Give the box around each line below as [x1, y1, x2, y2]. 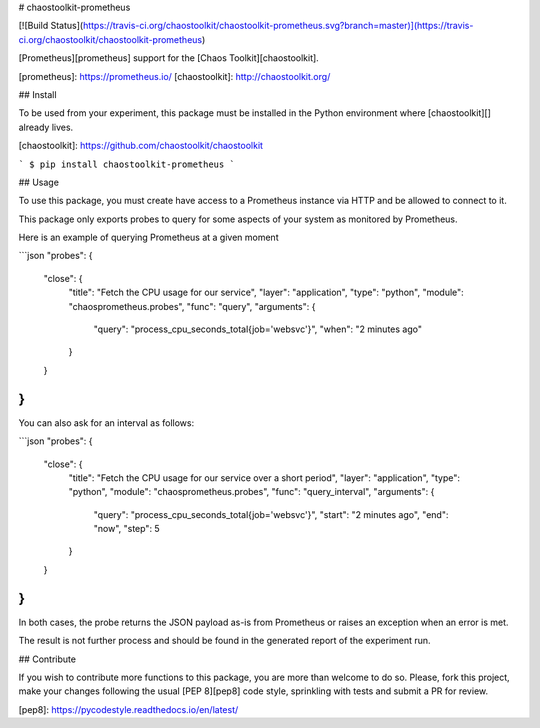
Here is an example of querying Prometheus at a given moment [18, 231, 279, 244]
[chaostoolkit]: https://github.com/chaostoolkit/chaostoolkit [18, 140, 264, 152]
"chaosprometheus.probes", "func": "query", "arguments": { [68, 300, 316, 312]
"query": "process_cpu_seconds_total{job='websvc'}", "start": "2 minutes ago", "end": [93, 508, 449, 520]
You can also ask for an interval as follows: [18, 416, 195, 429]
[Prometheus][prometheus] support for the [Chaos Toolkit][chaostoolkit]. [18, 52, 319, 64]
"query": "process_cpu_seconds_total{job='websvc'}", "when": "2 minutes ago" [93, 323, 422, 335]
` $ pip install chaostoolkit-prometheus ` [18, 158, 235, 170]
